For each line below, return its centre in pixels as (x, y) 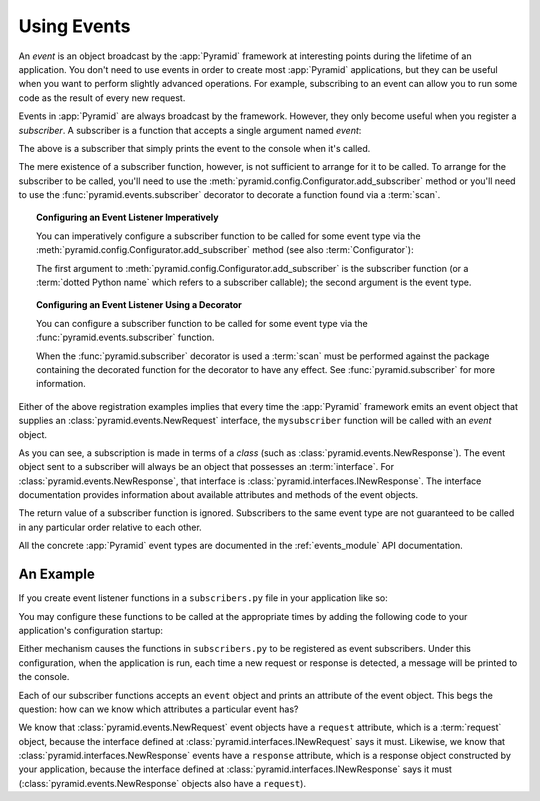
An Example (56, 574)
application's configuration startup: (91, 630)
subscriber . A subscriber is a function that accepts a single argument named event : (190, 130)
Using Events (74, 26)
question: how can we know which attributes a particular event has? (158, 709)
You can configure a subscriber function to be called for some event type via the (202, 323)
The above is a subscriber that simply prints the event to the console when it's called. (194, 148)
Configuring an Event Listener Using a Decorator (139, 305)
